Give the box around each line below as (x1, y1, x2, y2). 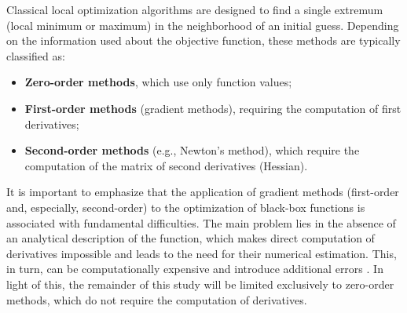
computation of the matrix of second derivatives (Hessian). (24, 157, 308, 173)
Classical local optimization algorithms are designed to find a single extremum (6, 2, 383, 17)
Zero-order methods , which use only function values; (24, 74, 292, 90)
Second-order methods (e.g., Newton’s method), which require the (24, 142, 360, 158)
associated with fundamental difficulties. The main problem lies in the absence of (6, 214, 396, 231)
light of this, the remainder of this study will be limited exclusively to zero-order (6, 275, 394, 292)
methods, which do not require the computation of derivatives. (6, 291, 307, 308)
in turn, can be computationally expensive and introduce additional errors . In (6, 260, 383, 277)
